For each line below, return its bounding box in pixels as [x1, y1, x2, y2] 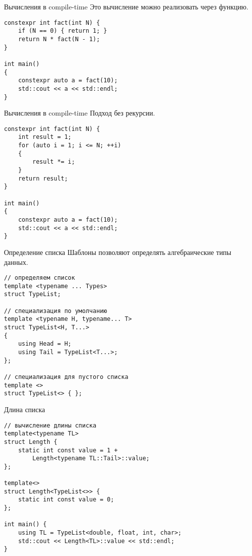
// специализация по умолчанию [4, 307, 107, 314]
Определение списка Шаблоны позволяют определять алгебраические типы [4, 247, 232, 257]
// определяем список [4, 274, 75, 282]
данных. [4, 256, 28, 267]
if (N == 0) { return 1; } [18, 27, 107, 35]
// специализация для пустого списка [4, 373, 128, 380]
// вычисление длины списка [4, 422, 97, 429]
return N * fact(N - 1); [18, 35, 100, 43]
